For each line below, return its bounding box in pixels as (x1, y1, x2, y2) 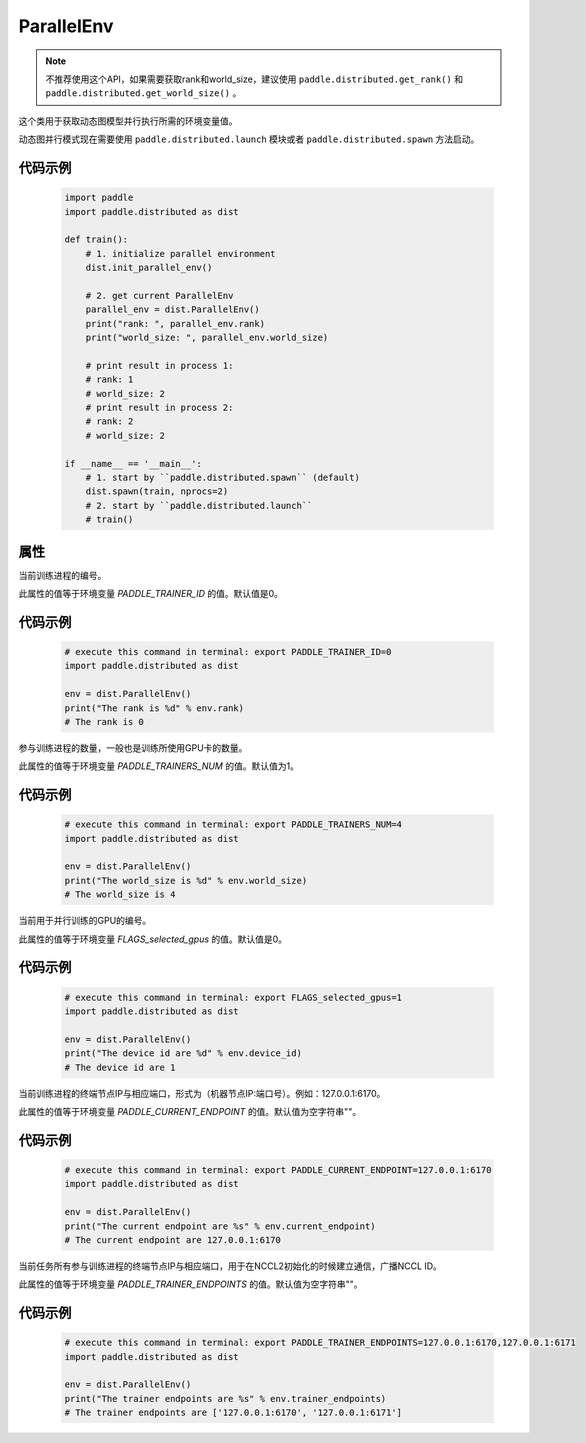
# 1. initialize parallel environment (85, 248, 276, 259)
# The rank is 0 (64, 716, 145, 727)
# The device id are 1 (64, 1061, 176, 1073)
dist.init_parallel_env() (85, 262, 213, 274)
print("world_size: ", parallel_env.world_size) (85, 332, 329, 344)
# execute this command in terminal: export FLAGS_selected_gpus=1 (64, 991, 403, 1003)
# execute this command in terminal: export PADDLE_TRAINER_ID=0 (64, 646, 392, 657)
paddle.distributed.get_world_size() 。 (45, 87, 242, 99)
